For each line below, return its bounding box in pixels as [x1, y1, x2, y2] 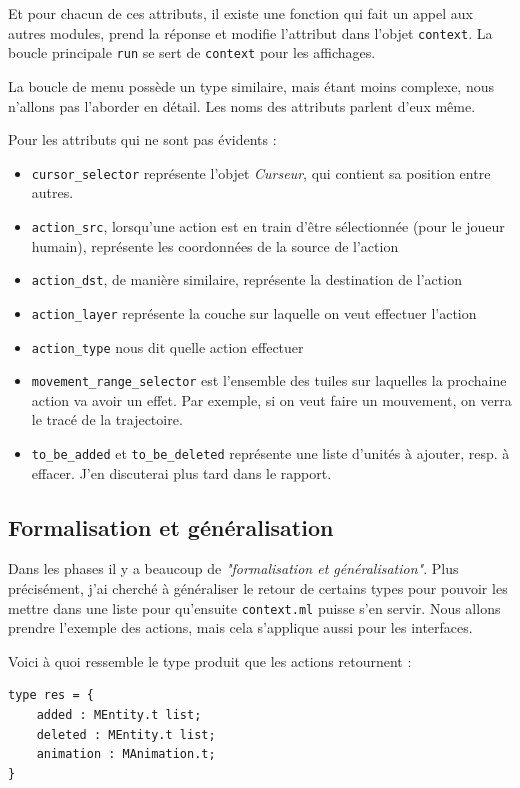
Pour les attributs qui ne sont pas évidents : [8, 129, 277, 150]
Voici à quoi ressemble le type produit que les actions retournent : [8, 650, 412, 671]
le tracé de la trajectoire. [31, 409, 183, 430]
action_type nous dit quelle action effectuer [31, 336, 304, 357]
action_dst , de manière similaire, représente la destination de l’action [31, 269, 462, 290]
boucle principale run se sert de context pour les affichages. [8, 42, 376, 63]
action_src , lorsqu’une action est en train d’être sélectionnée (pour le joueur [31, 215, 505, 236]
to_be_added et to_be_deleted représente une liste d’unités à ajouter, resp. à [31, 443, 510, 463]
